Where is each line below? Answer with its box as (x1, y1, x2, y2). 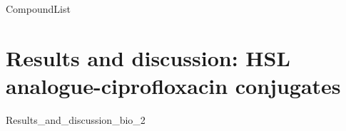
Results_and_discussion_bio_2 (6, 112, 146, 127)
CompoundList (6, 1, 71, 16)
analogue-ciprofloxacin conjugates (6, 70, 341, 100)
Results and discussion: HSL (6, 43, 290, 72)
